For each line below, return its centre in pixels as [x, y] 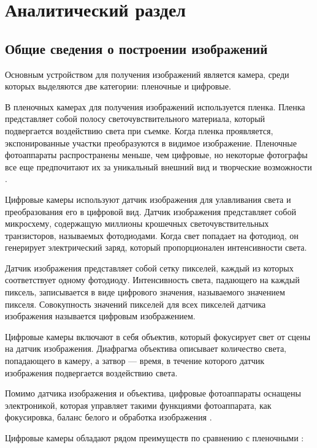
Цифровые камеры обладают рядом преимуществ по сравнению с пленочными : [155, 438]
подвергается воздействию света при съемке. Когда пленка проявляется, [139, 130]
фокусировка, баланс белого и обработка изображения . [109, 417]
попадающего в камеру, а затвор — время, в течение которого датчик [135, 361]
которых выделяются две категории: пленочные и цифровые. [118, 86]
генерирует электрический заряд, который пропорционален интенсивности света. [156, 247]
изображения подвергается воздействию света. [91, 372]
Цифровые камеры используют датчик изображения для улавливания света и [148, 199]
